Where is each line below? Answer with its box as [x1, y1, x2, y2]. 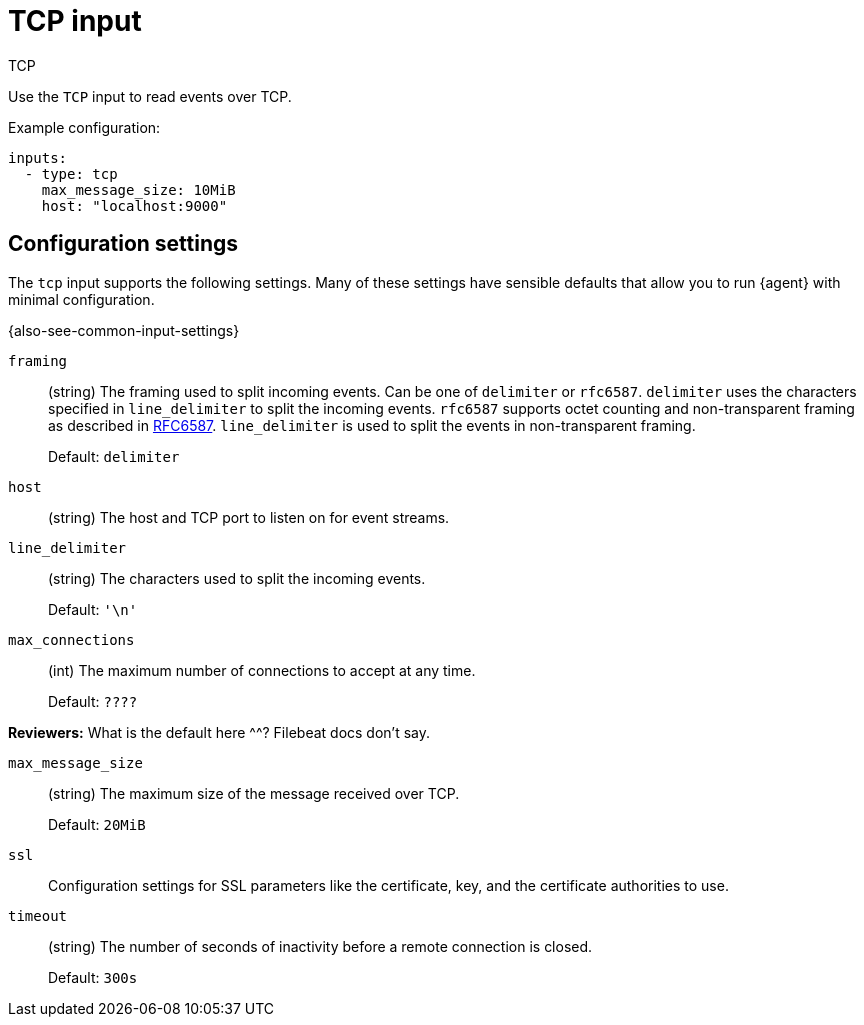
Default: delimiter [48, 447, 180, 465]
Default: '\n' [48, 600, 138, 618]
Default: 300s [48, 968, 138, 986]
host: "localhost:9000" [41, 197, 228, 214]
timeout [8, 907, 68, 924]
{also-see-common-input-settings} [8, 321, 240, 339]
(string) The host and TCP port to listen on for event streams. [48, 508, 450, 526]
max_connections [8, 631, 135, 648]
